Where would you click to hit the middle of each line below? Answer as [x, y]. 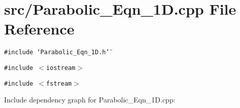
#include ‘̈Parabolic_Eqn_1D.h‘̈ [57, 52]
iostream [61, 68]
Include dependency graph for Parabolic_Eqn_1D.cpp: [90, 100]
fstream [59, 83]
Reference [39, 29]
